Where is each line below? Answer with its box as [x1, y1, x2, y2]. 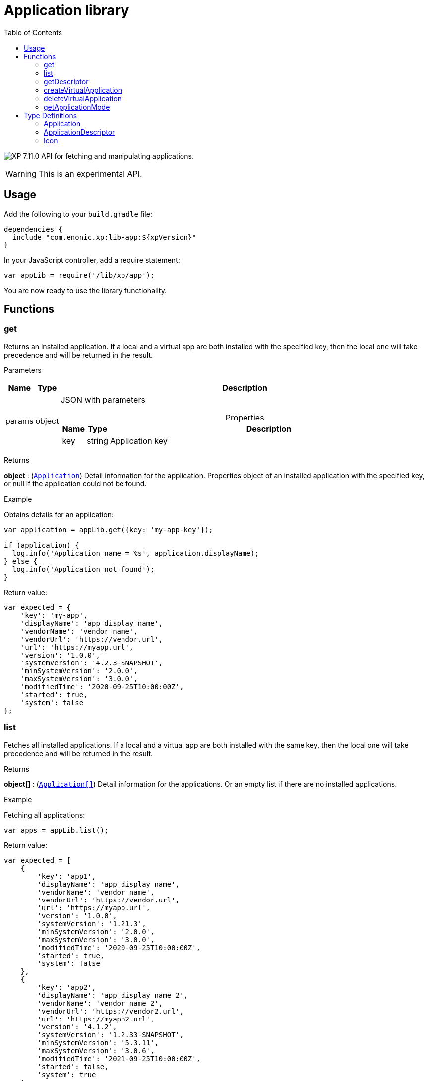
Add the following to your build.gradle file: [4, 209, 152, 218]
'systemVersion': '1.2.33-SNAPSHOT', [37, 1030, 184, 1039]
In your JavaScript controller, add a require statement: [4, 255, 180, 264]
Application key [110, 435, 168, 446]
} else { [4, 557, 38, 565]
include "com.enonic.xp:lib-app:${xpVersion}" [12, 233, 196, 241]
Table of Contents [4, 28, 62, 37]
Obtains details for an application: [4, 510, 114, 519]
